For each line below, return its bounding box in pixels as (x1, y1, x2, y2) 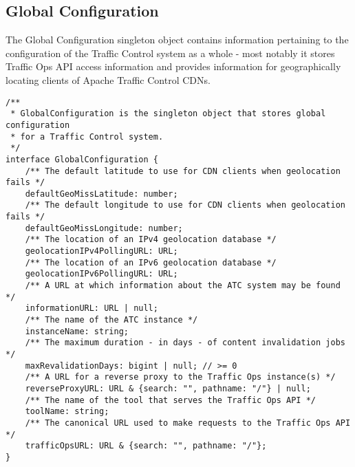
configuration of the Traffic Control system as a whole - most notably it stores (6, 45, 335, 60)
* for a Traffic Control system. (10, 131, 164, 142)
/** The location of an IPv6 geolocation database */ (25, 257, 277, 268)
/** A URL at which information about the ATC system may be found (25, 281, 341, 291)
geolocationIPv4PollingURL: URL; (25, 246, 178, 257)
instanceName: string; (25, 326, 129, 336)
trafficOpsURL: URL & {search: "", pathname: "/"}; (25, 441, 267, 451)
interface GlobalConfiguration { (6, 154, 158, 164)
